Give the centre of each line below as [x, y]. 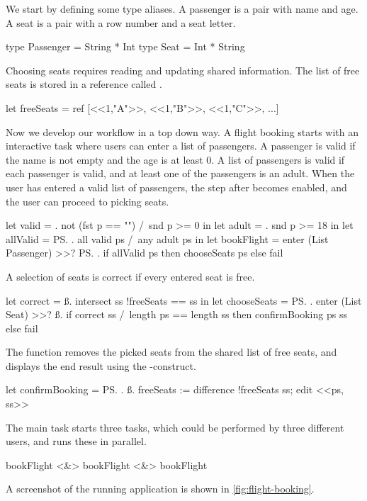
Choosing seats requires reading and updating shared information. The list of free [183, 70]
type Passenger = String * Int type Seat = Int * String [125, 46]
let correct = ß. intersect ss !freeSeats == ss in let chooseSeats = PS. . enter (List [184, 300]
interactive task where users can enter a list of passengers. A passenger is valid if [181, 146]
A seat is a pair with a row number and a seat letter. [121, 22]
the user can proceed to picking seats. [87, 201]
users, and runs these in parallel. [76, 441]
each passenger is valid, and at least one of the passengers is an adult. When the [180, 173]
